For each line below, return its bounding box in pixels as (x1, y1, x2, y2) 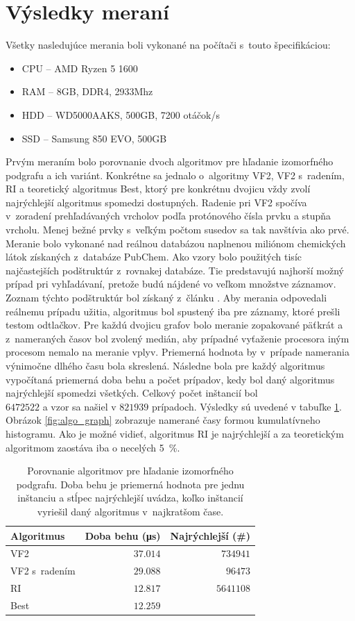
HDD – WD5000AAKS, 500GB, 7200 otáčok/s (21, 107, 220, 122)
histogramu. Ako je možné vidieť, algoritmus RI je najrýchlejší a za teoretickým (6, 426, 344, 440)
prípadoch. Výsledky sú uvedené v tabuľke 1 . (151, 399, 342, 413)
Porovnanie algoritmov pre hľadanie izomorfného (27, 463, 234, 478)
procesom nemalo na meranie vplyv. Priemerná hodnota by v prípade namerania (6, 345, 349, 359)
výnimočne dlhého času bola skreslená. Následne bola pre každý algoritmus (6, 358, 325, 372)
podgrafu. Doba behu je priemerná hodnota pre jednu (16, 477, 245, 491)
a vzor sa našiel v (42, 399, 116, 413)
